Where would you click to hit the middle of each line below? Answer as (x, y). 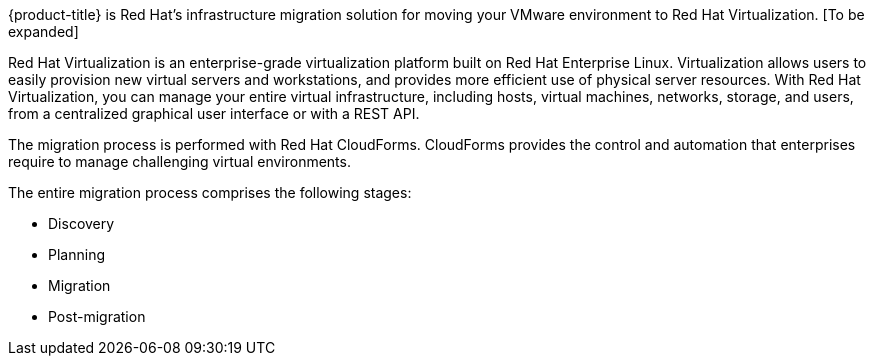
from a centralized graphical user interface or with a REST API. (214, 113)
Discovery (81, 223)
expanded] (43, 31)
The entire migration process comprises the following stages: (210, 192)
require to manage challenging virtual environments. (179, 161)
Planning (76, 254)
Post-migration (97, 316)
